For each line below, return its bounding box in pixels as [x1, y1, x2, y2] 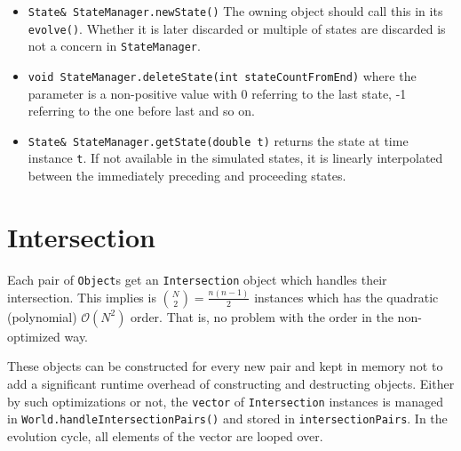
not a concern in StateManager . [28, 36, 201, 55]
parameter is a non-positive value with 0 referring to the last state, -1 [28, 84, 407, 102]
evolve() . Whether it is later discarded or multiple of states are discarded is [28, 19, 446, 37]
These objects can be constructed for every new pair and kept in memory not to [7, 357, 443, 375]
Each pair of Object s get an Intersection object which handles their [7, 270, 387, 288]
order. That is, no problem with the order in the [131, 307, 393, 326]
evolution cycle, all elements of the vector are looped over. [7, 426, 323, 445]
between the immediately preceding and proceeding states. [28, 166, 346, 185]
